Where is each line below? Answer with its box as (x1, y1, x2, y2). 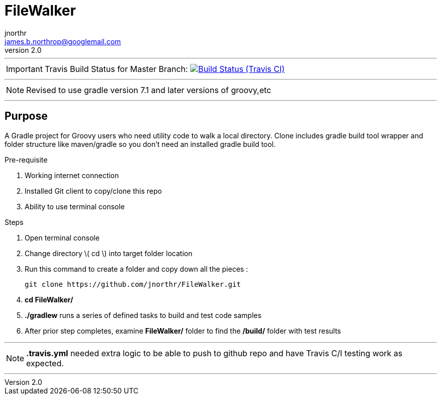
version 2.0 (5, 45, 42, 54)
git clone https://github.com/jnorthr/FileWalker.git (25, 280, 241, 288)
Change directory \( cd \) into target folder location (25, 249, 193, 258)
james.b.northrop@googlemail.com (5, 37, 121, 46)
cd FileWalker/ (25, 295, 73, 304)
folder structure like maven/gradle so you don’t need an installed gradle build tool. (5, 139, 276, 148)
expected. (26, 358, 64, 368)
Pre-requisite (5, 155, 48, 164)
